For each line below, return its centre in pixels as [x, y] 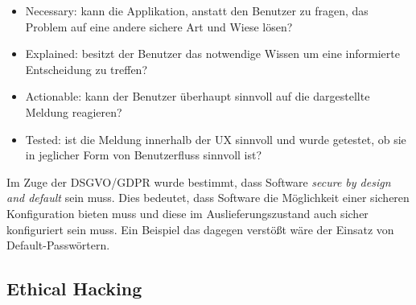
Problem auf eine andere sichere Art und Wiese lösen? [159, 26]
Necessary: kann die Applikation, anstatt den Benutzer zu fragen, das [197, 10]
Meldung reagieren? [74, 111]
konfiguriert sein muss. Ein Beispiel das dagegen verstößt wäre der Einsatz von [200, 229]
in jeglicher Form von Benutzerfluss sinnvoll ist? [144, 155]
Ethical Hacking [74, 289]
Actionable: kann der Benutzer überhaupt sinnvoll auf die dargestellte [198, 96]
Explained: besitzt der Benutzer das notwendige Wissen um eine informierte [212, 54]
